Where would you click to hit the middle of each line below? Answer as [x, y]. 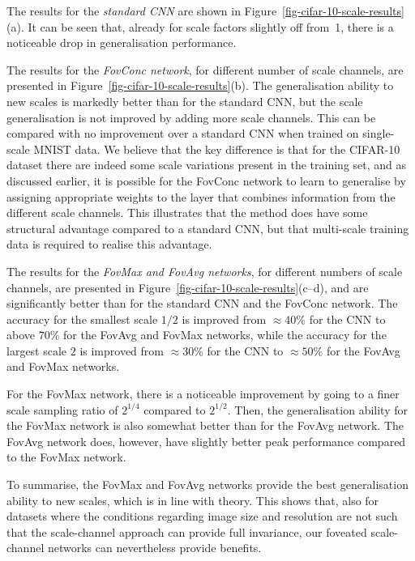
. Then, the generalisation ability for [317, 409]
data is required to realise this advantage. [109, 244]
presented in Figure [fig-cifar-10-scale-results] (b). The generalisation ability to [200, 85]
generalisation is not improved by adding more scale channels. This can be [191, 117]
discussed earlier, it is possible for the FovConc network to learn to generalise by [206, 180]
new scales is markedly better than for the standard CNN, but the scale [185, 101]
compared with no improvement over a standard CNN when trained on [183, 133]
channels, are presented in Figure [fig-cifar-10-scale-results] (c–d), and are [188, 287]
